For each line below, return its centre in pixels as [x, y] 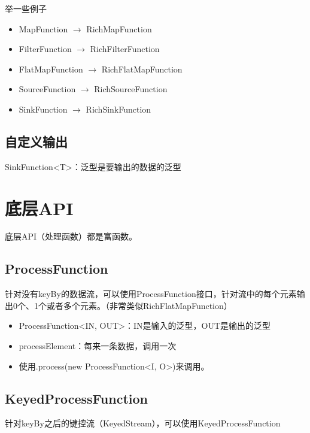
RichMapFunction [119, 28]
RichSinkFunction [118, 109]
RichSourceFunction [131, 89]
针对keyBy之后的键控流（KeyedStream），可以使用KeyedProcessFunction [143, 423]
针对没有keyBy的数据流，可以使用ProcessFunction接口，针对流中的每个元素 [151, 294]
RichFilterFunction [125, 49]
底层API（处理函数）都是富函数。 [71, 236]
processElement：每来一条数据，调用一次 [98, 346]
